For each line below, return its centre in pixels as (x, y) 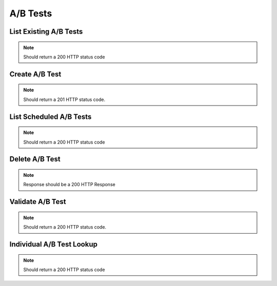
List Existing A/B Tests (46, 32)
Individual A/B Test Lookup (53, 244)
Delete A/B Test (35, 159)
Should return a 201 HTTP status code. (64, 99)
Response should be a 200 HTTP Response (69, 185)
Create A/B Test (35, 74)
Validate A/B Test (38, 202)
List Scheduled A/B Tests (51, 117)
